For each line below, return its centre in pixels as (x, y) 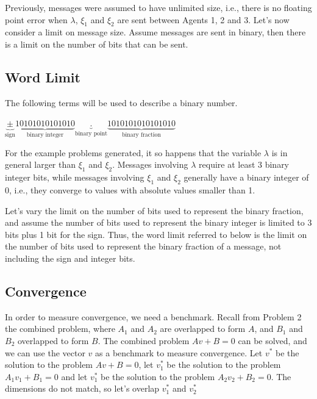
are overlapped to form (203, 329)
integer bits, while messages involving (75, 177)
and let (74, 376)
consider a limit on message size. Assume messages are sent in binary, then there (155, 32)
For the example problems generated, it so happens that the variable (133, 152)
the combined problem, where (60, 329)
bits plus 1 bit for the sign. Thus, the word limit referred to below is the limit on (156, 234)
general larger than (41, 164)
